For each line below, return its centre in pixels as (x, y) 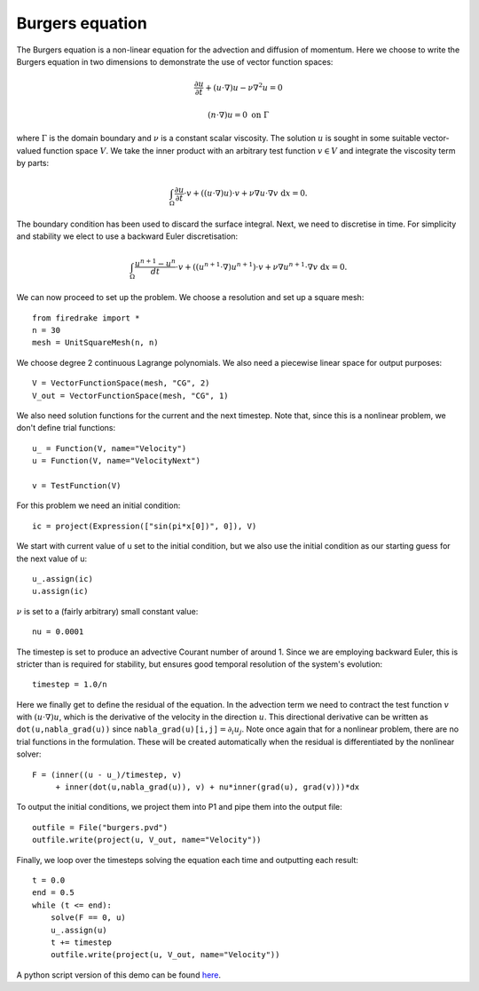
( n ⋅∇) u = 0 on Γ (238, 115)
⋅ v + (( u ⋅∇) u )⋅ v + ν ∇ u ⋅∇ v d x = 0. (245, 194)
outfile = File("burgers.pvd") (100, 827)
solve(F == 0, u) (88, 918)
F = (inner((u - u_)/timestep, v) (107, 774)
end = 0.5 (53, 893)
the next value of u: (52, 559)
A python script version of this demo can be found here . (119, 975)
